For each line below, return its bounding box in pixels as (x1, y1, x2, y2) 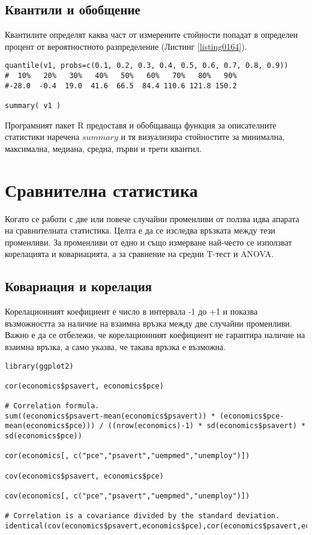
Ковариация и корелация (5, 277, 152, 295)
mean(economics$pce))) (5, 422, 95, 431)
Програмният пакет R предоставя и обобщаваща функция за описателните (5, 118, 277, 131)
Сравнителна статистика (5, 177, 198, 202)
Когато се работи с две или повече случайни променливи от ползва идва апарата (5, 212, 299, 225)
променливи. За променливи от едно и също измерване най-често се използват (5, 235, 292, 248)
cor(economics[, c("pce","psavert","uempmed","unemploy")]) (5, 452, 250, 461)
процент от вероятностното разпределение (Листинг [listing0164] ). (5, 40, 247, 52)
